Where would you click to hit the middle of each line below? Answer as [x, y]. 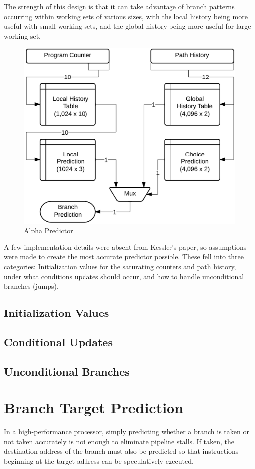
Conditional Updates [58, 342]
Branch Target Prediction [94, 408]
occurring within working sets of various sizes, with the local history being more [126, 16]
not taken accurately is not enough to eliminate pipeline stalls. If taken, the [119, 441]
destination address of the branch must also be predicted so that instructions [121, 451]
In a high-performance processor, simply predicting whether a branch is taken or [127, 431]
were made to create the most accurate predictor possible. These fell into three [124, 257]
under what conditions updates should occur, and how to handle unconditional [124, 276]
